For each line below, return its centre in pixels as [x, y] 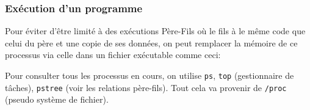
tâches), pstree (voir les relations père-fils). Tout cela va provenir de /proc [146, 87]
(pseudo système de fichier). [57, 99]
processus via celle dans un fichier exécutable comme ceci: [113, 55]
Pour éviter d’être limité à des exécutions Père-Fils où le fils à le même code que [155, 31]
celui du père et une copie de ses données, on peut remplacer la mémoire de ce [151, 42]
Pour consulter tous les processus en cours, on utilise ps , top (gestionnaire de [150, 75]
